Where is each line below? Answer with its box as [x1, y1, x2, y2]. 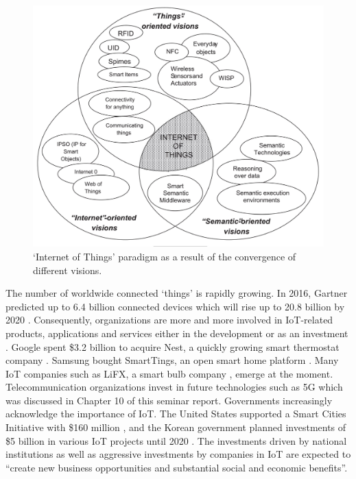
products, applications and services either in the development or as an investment [5, 326, 348, 340]
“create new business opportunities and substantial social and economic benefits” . [5, 460, 348, 474]
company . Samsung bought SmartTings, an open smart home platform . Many [5, 353, 339, 367]
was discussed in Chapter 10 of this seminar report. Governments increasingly [5, 393, 333, 407]
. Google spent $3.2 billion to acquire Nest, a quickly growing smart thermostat [5, 339, 340, 354]
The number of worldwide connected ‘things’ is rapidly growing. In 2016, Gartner [5, 286, 348, 300]
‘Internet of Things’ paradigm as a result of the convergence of [33, 249, 296, 263]
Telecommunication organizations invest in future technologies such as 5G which [5, 380, 343, 394]
